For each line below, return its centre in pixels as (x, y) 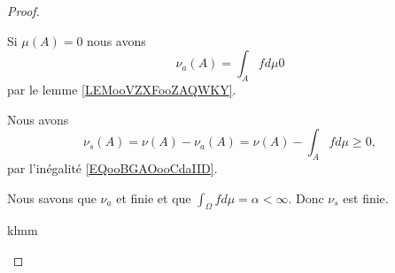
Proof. (23, 11)
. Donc (306, 197)
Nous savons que (52, 197)
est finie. (366, 197)
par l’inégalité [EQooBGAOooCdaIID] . (112, 167)
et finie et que (154, 197)
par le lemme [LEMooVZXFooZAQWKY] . (122, 89)
